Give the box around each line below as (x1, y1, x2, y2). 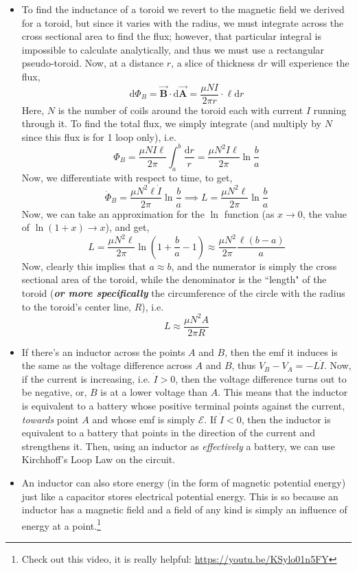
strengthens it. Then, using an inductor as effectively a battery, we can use (21, 438, 335, 453)
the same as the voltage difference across (21, 358, 192, 372)
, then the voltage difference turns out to (175, 371, 347, 385)
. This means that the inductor (218, 385, 348, 399)
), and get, (105, 220, 150, 234)
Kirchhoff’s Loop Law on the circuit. (21, 452, 176, 467)
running (313, 102, 347, 117)
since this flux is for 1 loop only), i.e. (21, 129, 176, 144)
